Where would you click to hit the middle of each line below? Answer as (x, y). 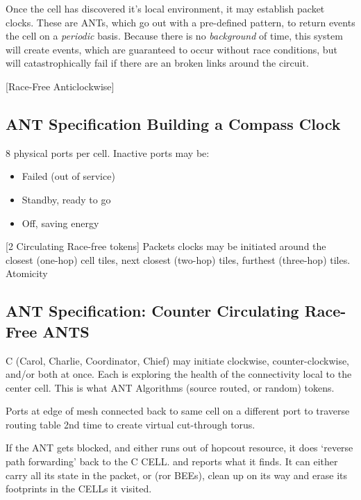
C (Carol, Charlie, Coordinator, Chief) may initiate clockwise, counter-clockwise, (178, 360)
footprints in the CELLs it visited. (79, 489)
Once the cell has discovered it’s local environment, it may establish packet (165, 8)
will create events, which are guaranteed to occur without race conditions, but (171, 49)
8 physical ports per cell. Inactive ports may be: (108, 152)
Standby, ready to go (66, 199)
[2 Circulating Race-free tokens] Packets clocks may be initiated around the (166, 246)
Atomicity (27, 273)
